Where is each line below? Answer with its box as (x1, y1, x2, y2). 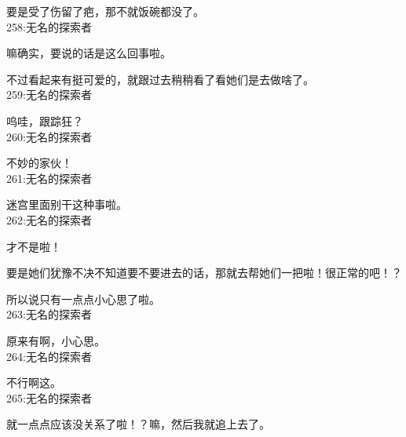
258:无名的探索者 (6, 18, 92, 35)
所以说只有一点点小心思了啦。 (6, 290, 160, 307)
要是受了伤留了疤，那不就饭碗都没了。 (6, 3, 204, 19)
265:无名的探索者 (6, 389, 92, 406)
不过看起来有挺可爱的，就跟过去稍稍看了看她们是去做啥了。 (6, 71, 314, 87)
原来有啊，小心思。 (6, 332, 105, 348)
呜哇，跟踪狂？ (6, 112, 83, 129)
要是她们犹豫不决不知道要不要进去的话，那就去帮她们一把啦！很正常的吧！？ (6, 264, 402, 281)
